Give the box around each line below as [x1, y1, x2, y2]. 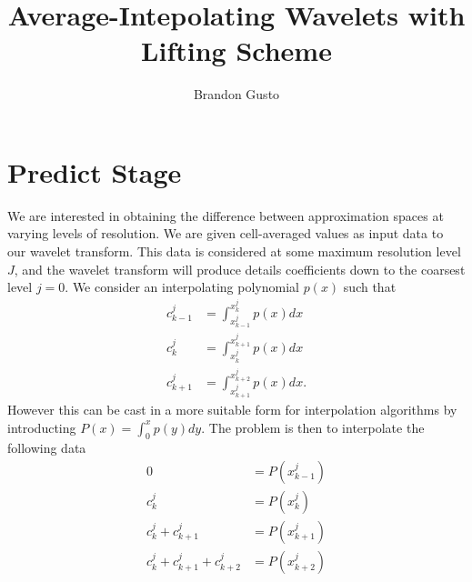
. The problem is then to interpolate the [201, 417, 425, 436]
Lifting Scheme [141, 32, 332, 69]
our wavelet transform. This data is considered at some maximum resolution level [7, 242, 461, 261]
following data [7, 438, 86, 457]
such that [343, 277, 397, 296]
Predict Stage [7, 153, 182, 190]
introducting [7, 417, 76, 436]
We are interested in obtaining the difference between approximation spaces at [7, 206, 444, 225]
